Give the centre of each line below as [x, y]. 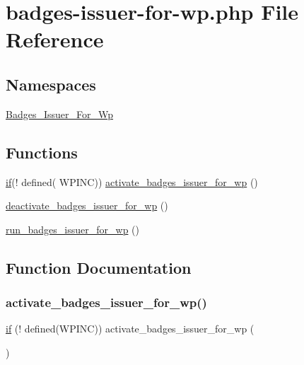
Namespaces [51, 84]
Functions [42, 152]
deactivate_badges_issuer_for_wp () [87, 205]
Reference [55, 39]
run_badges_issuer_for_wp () [72, 229]
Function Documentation [99, 267]
